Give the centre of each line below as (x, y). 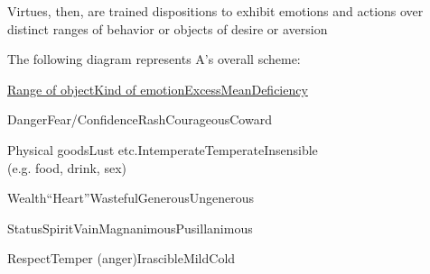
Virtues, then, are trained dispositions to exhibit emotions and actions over (215, 11)
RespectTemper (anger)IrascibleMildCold (122, 258)
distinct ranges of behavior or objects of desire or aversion (168, 28)
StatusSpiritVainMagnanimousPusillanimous (130, 228)
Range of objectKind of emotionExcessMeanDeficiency (158, 89)
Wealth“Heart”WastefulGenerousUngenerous (131, 198)
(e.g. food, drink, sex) (67, 167)
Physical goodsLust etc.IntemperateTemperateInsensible (163, 149)
